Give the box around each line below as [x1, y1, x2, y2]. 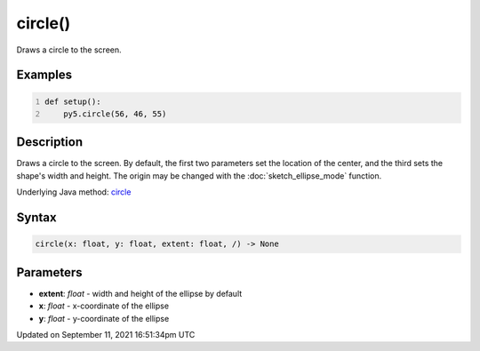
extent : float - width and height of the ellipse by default [38, 288, 243, 299]
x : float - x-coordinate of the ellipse [38, 300, 169, 311]
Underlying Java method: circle [16, 187, 132, 197]
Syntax [16, 210, 57, 226]
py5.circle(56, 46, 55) [63, 108, 167, 119]
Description [16, 134, 84, 150]
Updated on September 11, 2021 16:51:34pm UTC [16, 329, 196, 339]
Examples [16, 68, 73, 83]
